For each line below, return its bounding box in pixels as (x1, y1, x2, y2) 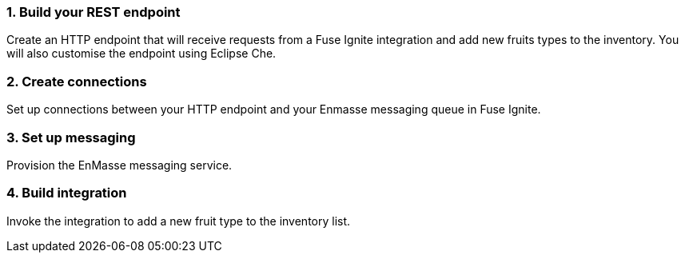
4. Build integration (6, 185, 127, 201)
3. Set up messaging (6, 129, 136, 145)
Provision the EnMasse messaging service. (6, 157, 233, 172)
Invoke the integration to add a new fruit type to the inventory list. (6, 213, 351, 228)
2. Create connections (6, 73, 147, 90)
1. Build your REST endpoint (6, 4, 181, 20)
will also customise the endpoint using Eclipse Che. (6, 46, 277, 61)
